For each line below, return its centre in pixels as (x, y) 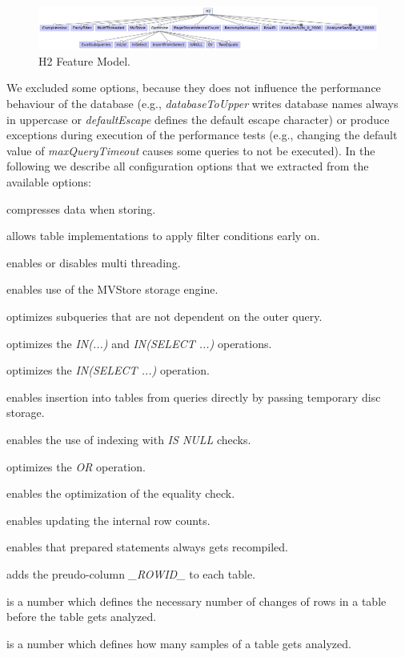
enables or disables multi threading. (94, 262)
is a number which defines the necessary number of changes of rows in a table (196, 601)
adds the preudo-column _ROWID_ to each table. (131, 573)
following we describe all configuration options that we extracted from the (188, 166)
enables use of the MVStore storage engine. (112, 289)
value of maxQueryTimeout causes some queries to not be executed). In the (191, 150)
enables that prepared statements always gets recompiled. (148, 547)
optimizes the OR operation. (76, 466)
